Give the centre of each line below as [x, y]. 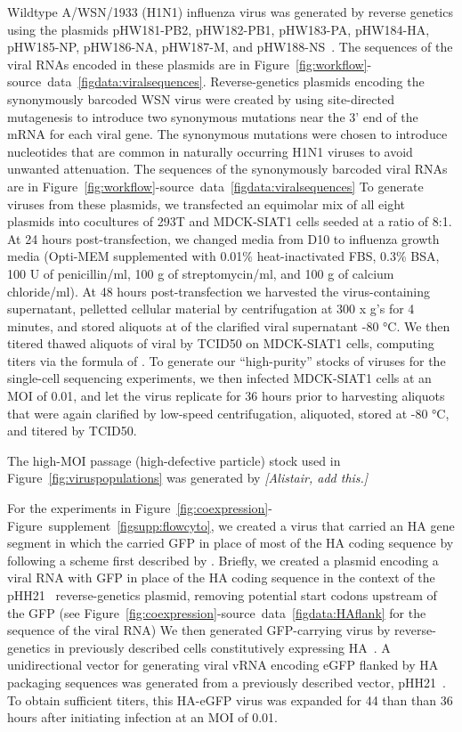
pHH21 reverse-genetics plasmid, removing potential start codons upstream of [222, 595]
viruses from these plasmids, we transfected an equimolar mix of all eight [207, 203]
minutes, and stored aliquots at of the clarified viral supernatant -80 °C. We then [229, 325]
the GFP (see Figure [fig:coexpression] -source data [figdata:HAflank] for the [217, 612]
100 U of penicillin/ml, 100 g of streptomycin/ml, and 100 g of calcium [201, 273]
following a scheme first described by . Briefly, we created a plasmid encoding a [223, 560]
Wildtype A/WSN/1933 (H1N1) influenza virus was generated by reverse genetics [230, 12]
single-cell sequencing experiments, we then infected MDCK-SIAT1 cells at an [219, 378]
